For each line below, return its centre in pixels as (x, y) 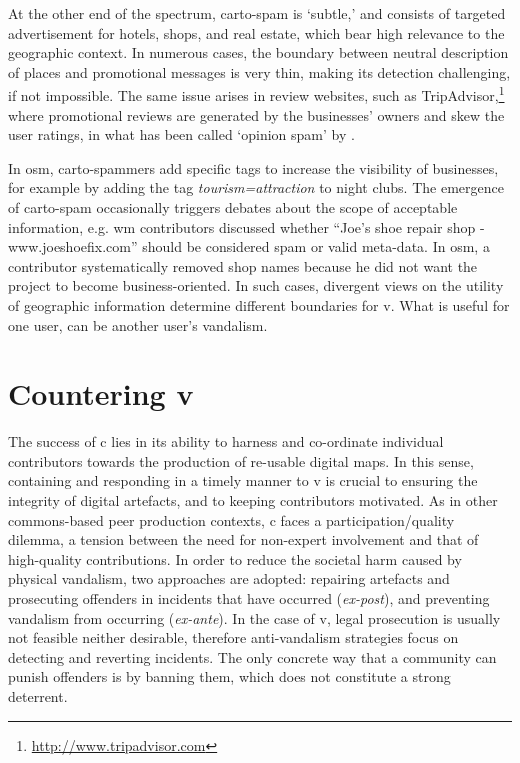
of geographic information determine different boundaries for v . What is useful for (259, 304)
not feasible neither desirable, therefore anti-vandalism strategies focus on (233, 637)
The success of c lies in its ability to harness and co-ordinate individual (226, 441)
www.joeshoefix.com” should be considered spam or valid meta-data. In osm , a (249, 246)
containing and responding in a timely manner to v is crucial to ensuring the (243, 480)
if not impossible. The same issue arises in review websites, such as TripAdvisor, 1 (256, 94)
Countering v (101, 393)
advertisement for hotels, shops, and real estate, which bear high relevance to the (256, 32)
